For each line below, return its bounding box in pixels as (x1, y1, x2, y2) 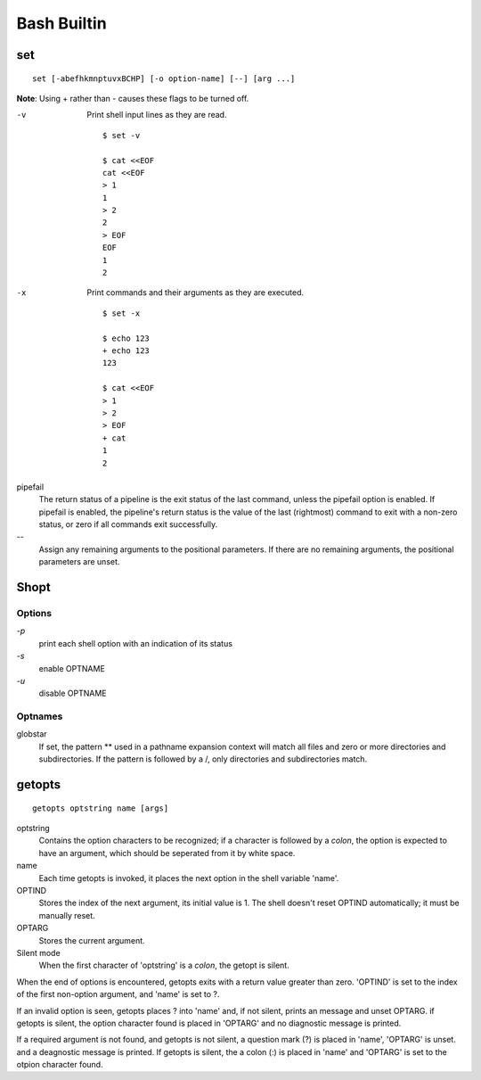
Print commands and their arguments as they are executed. (86, 287, 305, 298)
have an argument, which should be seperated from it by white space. (38, 847, 296, 858)
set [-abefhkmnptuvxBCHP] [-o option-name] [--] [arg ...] (32, 73, 296, 84)
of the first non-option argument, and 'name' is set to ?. (16, 989, 220, 1000)
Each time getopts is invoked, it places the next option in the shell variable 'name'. (38, 872, 339, 883)
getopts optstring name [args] (32, 803, 169, 813)
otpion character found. (16, 1059, 103, 1070)
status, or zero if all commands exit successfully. (38, 519, 218, 530)
